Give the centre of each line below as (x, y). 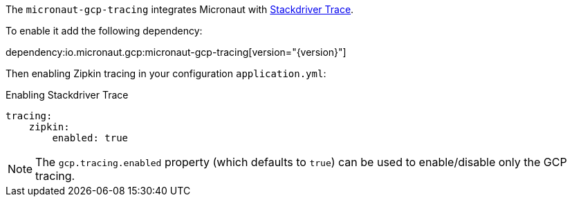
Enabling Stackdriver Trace (67, 95)
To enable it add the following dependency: (104, 31)
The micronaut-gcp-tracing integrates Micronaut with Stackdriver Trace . (180, 9)
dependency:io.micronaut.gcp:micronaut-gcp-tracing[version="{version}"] (176, 52)
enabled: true (90, 138)
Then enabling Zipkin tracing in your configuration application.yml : (166, 73)
